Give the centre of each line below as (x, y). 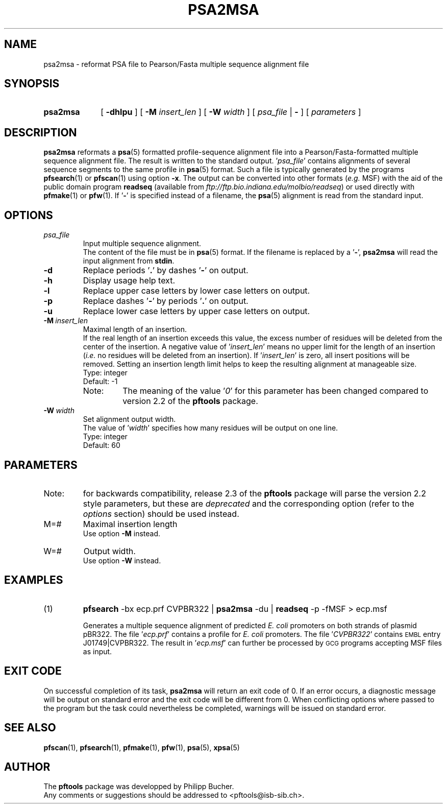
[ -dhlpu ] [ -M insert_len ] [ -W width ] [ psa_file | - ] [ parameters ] (231, 112)
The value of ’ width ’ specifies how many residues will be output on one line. (210, 428)
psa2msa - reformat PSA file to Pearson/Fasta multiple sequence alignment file (176, 64)
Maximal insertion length (130, 524)
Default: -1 (100, 382)
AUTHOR (27, 767)
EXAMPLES (34, 580)
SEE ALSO (30, 728)
